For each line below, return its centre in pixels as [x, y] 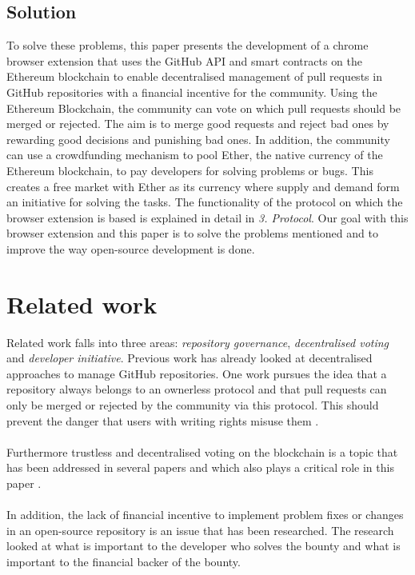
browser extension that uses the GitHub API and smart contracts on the [185, 60]
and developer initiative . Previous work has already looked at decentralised [190, 358]
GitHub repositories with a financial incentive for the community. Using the [192, 92]
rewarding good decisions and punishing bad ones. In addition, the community [198, 139]
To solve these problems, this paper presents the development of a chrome [188, 45]
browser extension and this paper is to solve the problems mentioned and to [192, 233]
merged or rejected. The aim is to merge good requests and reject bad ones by [198, 124]
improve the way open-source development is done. [131, 248]
